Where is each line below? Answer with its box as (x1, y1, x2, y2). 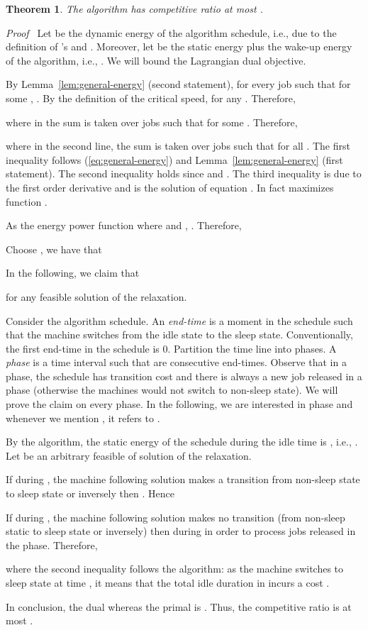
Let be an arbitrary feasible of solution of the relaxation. (6, 448, 252, 463)
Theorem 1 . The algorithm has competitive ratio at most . (6, 1, 264, 16)
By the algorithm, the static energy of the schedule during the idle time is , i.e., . (6, 434, 358, 449)
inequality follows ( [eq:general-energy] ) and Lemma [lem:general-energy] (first (6, 152, 343, 167)
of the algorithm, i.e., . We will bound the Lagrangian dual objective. (6, 52, 306, 67)
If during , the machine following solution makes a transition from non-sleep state (6, 472, 360, 487)
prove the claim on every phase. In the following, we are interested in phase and (6, 397, 353, 411)
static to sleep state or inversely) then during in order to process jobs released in (6, 524, 356, 538)
